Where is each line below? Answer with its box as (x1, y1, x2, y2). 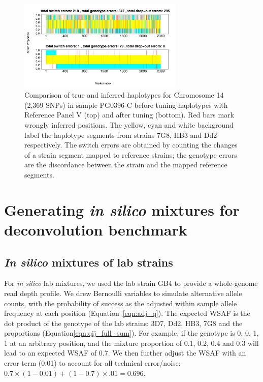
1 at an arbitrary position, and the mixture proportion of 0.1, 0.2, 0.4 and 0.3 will (4, 337, 259, 348)
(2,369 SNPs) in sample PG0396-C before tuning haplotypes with (24, 99, 228, 110)
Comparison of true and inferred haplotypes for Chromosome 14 (24, 90, 224, 100)
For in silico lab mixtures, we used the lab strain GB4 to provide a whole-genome (4, 278, 258, 288)
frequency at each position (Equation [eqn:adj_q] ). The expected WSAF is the (4, 308, 250, 318)
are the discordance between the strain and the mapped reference (24, 159, 227, 170)
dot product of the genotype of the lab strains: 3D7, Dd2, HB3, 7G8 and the (4, 317, 243, 328)
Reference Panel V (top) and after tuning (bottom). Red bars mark (24, 109, 235, 120)
